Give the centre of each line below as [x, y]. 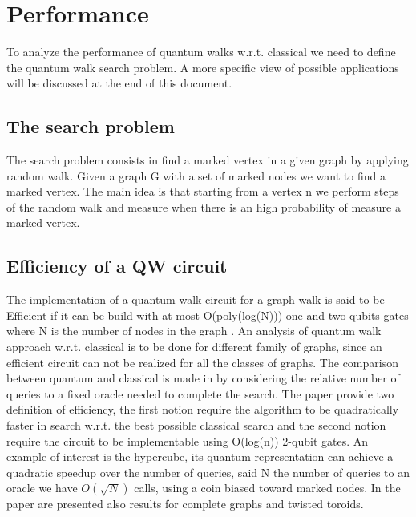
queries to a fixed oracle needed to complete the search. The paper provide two [200, 393]
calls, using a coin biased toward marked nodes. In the [267, 488]
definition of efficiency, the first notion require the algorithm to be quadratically [203, 409]
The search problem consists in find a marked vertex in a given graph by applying [208, 160]
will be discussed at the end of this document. [119, 83]
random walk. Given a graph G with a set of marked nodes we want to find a [196, 175]
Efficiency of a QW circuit [117, 266]
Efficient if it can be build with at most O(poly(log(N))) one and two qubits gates [208, 315]
